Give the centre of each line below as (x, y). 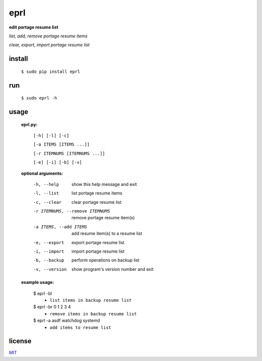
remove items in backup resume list (93, 314)
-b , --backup (49, 260)
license (20, 341)
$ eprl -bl (42, 293)
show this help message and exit (104, 184)
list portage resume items (97, 193)
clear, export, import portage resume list (49, 45)
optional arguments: (42, 173)
